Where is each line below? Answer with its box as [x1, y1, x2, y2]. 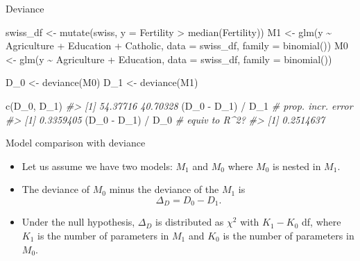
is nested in [273, 158, 321, 173]
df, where [302, 214, 341, 229]
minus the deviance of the [109, 182, 219, 196]
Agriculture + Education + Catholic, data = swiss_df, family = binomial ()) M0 [6, 38, 348, 53]
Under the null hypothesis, [22, 214, 135, 229]
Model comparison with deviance [6, 135, 146, 150]
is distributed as [155, 214, 224, 229]
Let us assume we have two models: [22, 158, 173, 173]
